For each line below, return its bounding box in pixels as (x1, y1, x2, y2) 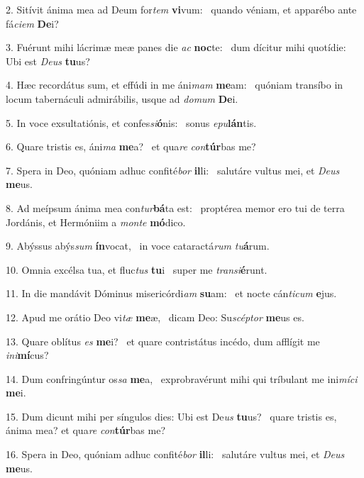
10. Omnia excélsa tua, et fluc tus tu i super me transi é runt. (6, 262, 268, 277)
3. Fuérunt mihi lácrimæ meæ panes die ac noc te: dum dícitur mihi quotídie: (6, 40, 346, 55)
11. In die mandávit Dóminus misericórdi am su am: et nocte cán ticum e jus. (6, 286, 337, 301)
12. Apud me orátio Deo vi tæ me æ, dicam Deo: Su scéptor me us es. (6, 309, 304, 324)
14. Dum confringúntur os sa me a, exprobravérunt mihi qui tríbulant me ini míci (6, 371, 358, 386)
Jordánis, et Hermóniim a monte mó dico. (6, 214, 186, 229)
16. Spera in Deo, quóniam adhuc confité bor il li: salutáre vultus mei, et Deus (6, 447, 345, 462)
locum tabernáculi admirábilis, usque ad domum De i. (6, 91, 238, 106)
